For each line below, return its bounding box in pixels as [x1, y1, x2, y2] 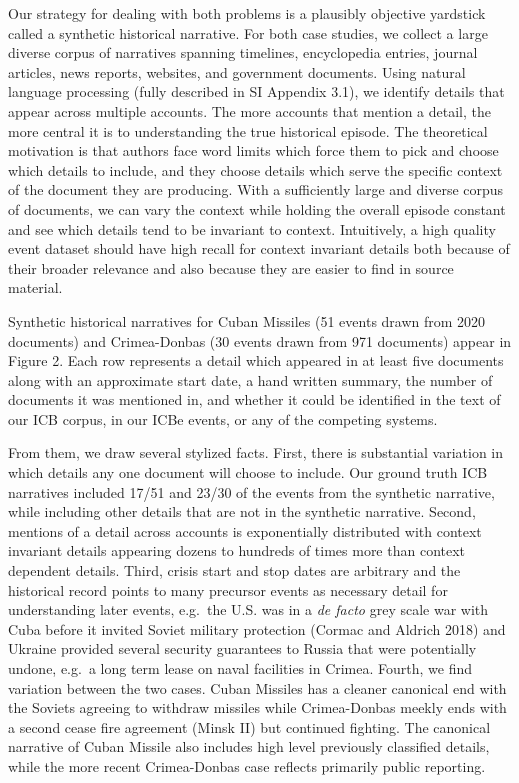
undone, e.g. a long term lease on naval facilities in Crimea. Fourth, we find [8, 658, 473, 678]
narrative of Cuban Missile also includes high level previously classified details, [8, 736, 490, 757]
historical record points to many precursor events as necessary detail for [8, 579, 448, 600]
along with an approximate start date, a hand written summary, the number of [8, 369, 493, 390]
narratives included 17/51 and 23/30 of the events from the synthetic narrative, [8, 481, 495, 502]
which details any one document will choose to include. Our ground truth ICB [8, 462, 488, 483]
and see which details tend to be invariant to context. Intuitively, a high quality [8, 218, 496, 239]
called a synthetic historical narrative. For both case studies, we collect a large [8, 22, 488, 43]
